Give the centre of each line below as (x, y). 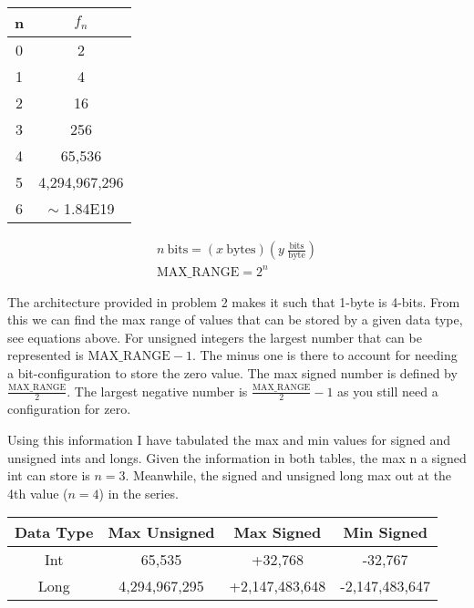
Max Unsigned (161, 532)
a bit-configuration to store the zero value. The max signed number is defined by (232, 372)
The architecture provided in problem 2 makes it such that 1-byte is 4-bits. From (234, 301)
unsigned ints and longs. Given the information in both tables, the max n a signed (237, 457)
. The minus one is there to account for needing (325, 355)
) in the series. (139, 493)
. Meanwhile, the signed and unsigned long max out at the (289, 475)
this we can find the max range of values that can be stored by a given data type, (235, 319)
